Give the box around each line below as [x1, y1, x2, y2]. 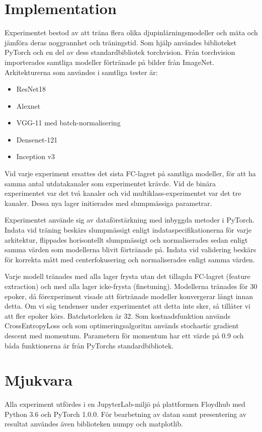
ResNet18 [16, 84, 46, 94]
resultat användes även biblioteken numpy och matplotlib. [5, 418, 183, 429]
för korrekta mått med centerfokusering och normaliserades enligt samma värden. [5, 254, 255, 264]
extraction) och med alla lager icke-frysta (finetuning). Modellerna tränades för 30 [5, 281, 257, 291]
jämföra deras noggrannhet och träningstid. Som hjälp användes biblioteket [5, 37, 237, 47]
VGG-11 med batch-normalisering [16, 117, 121, 128]
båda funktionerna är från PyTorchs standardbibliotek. [5, 340, 174, 350]
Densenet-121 [16, 134, 58, 145]
